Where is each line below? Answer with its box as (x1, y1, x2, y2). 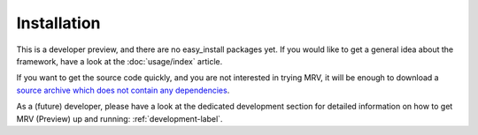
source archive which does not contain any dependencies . (16, 85, 230, 95)
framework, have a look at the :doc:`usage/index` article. (16, 56, 223, 66)
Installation (16, 13, 101, 33)
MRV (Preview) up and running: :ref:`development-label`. (16, 113, 223, 124)
